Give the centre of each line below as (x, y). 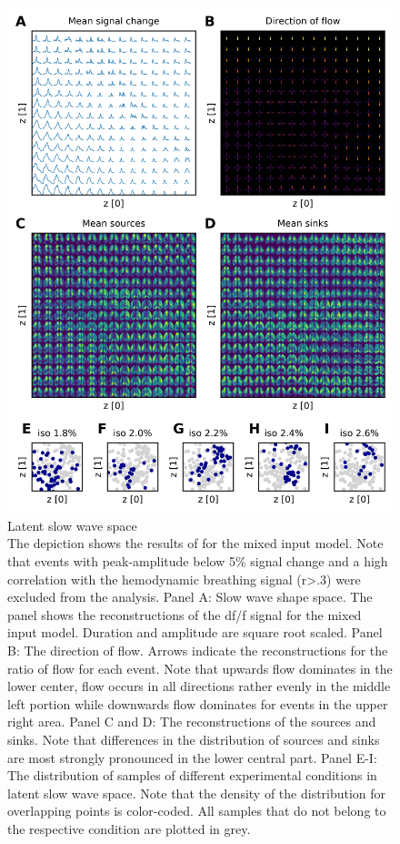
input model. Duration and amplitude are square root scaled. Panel (195, 632)
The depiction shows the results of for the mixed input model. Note (195, 543)
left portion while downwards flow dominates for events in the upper (198, 703)
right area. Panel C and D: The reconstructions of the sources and (192, 722)
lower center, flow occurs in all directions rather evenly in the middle (199, 686)
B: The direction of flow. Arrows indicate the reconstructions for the (198, 650)
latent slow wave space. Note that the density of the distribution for (197, 793)
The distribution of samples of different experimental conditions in (192, 775)
